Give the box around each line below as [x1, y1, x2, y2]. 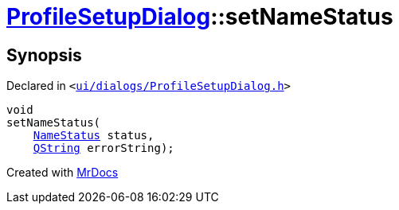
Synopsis [6, 45, 82, 65]
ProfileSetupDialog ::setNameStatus [6, 3, 393, 30]
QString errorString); [33, 142, 174, 155]
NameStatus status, [33, 129, 155, 142]
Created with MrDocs [6, 165, 119, 180]
